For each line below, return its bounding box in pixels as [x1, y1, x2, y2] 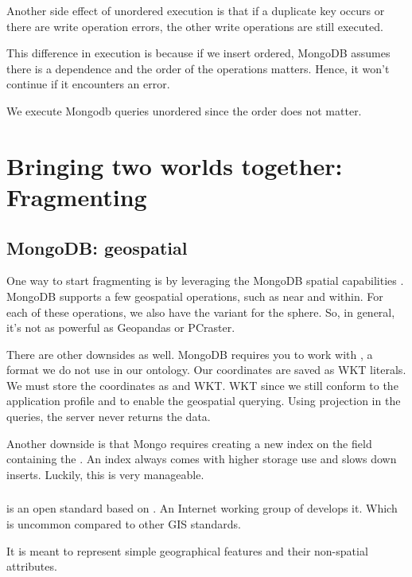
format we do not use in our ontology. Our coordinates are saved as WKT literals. [6, 361, 406, 378]
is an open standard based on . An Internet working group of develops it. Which [6, 500, 398, 517]
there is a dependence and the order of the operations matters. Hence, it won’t [6, 60, 390, 76]
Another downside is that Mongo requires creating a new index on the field [6, 435, 372, 451]
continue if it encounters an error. [6, 76, 170, 92]
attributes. [6, 558, 57, 575]
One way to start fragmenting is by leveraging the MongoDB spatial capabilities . [6, 272, 404, 289]
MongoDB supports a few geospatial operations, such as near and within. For [6, 287, 383, 304]
